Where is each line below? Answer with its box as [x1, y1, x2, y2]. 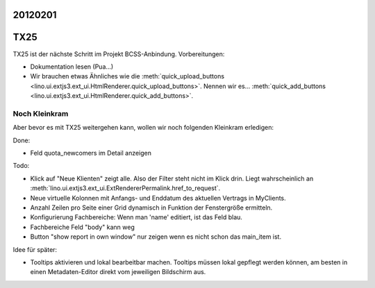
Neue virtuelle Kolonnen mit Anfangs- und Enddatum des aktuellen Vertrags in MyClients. [30, 194, 286, 202]
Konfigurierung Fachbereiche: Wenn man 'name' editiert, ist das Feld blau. [30, 213, 243, 221]
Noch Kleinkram [12, 108, 69, 118]
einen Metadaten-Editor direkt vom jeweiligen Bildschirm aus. [30, 268, 206, 276]
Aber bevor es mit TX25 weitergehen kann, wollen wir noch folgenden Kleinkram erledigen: [12, 124, 274, 132]
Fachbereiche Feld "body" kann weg [30, 223, 135, 231]
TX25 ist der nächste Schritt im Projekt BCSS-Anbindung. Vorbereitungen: [12, 49, 225, 58]
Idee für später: [12, 245, 58, 253]
